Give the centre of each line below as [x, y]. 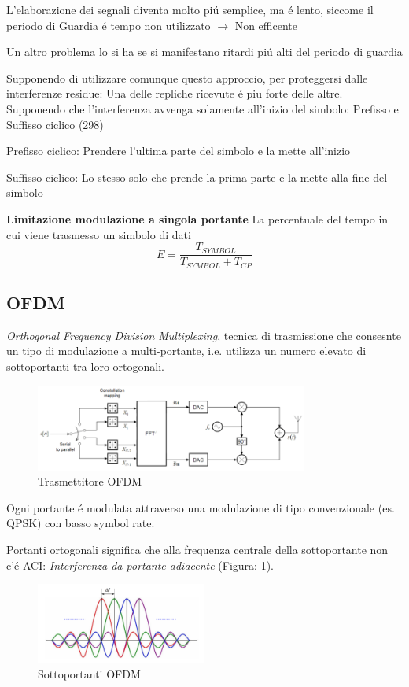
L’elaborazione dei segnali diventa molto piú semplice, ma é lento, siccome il [190, 9]
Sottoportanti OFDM [89, 673]
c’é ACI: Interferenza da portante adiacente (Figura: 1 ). [140, 565]
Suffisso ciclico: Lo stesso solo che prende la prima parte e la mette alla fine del [197, 177]
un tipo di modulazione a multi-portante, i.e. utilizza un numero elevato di [186, 351]
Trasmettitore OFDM [90, 481]
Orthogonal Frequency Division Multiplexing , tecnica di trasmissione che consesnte [204, 335]
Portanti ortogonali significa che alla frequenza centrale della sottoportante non [197, 549]
